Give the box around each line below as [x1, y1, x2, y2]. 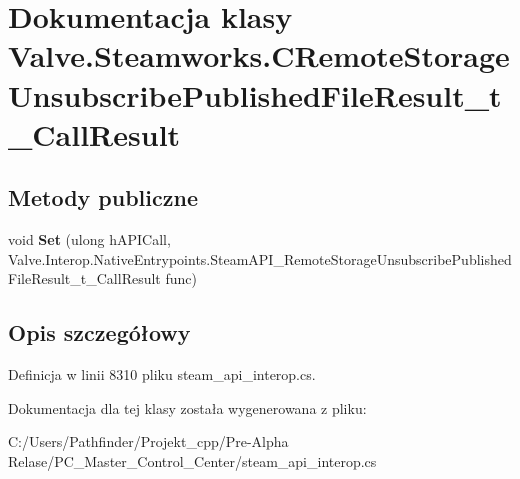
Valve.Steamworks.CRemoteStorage [8, 35, 510, 76]
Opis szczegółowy [8, 317, 191, 348]
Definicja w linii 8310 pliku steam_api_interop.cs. [8, 364, 316, 385]
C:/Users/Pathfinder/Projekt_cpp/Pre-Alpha [8, 431, 289, 452]
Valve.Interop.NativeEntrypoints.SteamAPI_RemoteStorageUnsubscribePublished [8, 248, 512, 269]
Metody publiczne [8, 182, 198, 213]
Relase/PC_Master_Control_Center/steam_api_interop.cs [8, 450, 377, 471]
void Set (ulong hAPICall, [8, 229, 171, 250]
